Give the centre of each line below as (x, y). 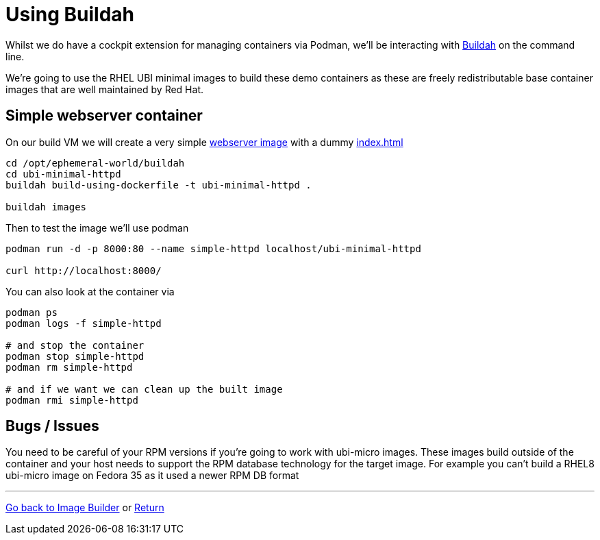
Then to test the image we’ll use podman (97, 228)
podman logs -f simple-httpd (84, 323)
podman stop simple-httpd (75, 356)
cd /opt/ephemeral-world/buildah (95, 163)
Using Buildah (70, 14)
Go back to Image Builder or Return (85, 508)
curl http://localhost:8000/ (84, 270)
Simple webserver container (104, 116)
